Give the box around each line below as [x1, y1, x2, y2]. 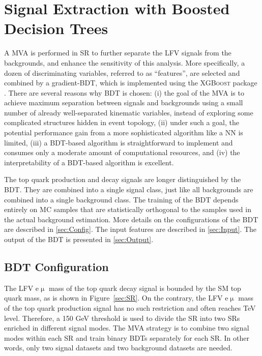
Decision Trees [4, 18, 108, 39]
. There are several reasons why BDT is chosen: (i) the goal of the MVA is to [4, 87, 244, 98]
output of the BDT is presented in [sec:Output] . [4, 234, 154, 244]
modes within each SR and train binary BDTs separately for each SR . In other [4, 332, 249, 343]
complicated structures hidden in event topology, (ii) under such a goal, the [4, 117, 239, 128]
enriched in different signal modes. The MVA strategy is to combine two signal [4, 322, 249, 333]
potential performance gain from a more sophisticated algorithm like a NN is [4, 127, 243, 138]
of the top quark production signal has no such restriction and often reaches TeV [4, 302, 256, 313]
